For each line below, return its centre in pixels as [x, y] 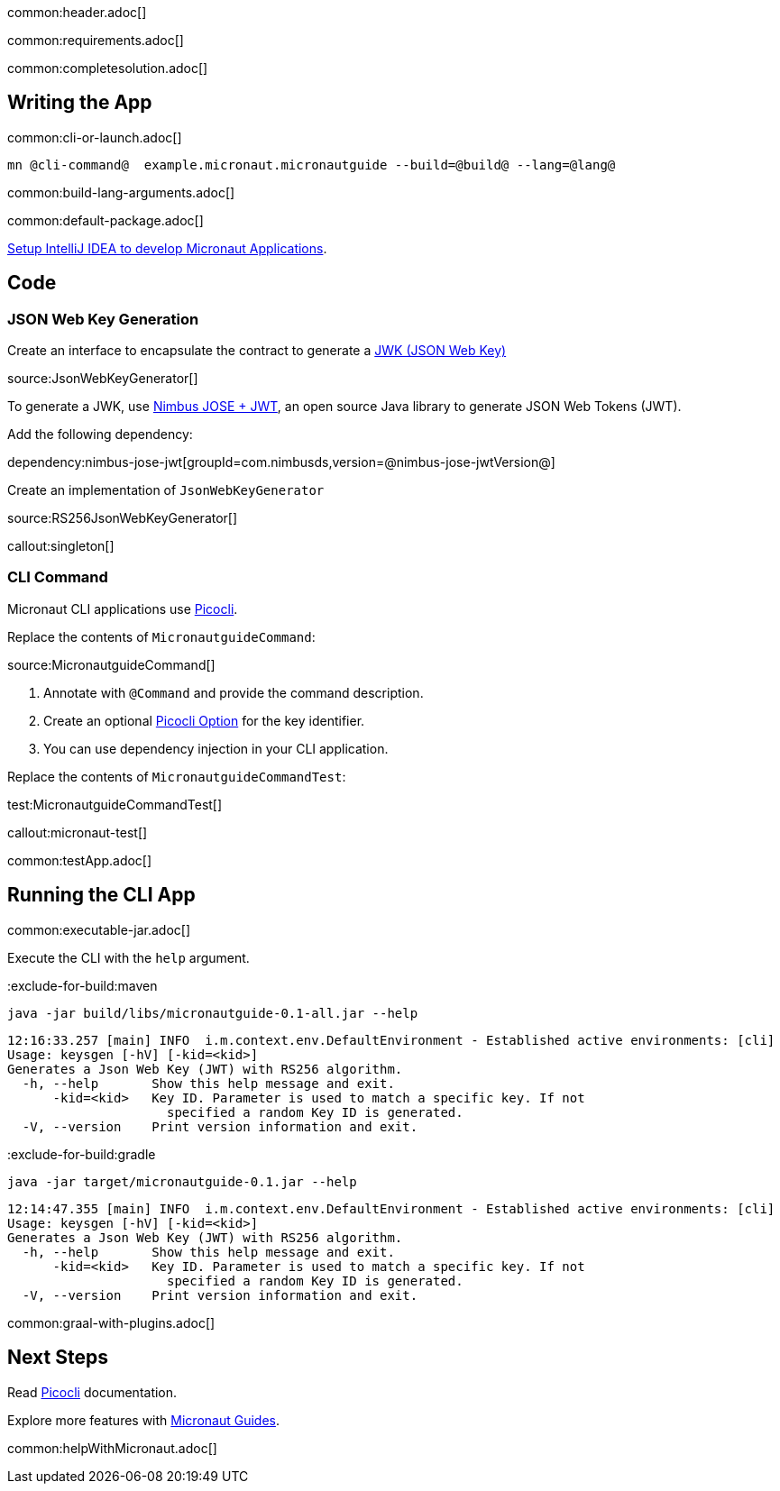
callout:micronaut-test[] [78, 832]
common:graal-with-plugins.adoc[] [111, 1322]
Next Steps [58, 1358]
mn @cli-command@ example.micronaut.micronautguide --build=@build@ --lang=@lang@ [312, 165]
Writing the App [80, 103]
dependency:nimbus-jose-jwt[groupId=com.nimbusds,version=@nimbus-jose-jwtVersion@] [281, 462]
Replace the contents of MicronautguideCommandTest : [177, 776]
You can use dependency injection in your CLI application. [216, 748]
